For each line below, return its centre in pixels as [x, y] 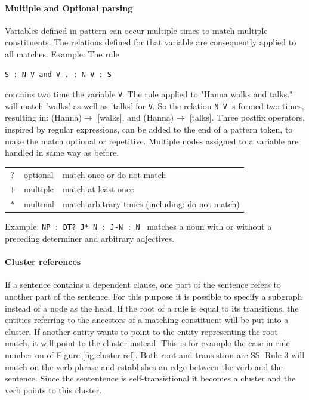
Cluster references [43, 262]
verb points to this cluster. [53, 390]
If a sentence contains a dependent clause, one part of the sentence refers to [143, 284]
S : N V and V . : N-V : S [58, 74]
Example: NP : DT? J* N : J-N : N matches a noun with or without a [138, 227]
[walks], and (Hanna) [136, 117]
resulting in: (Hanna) [43, 117]
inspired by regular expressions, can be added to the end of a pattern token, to [149, 129]
